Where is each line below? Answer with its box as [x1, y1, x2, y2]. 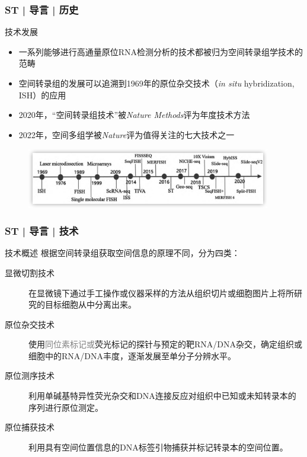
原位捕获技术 [5, 421, 55, 433]
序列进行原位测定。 [28, 401, 103, 413]
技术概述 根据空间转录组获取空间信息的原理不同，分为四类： [5, 247, 240, 259]
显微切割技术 [5, 266, 55, 279]
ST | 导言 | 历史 [5, 2, 79, 17]
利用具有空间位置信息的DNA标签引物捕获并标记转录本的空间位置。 [28, 440, 288, 453]
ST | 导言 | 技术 [5, 223, 79, 238]
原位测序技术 [5, 369, 55, 382]
